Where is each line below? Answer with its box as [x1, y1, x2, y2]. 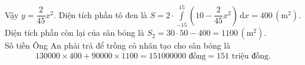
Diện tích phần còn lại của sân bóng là [5, 26, 145, 39]
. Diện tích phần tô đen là [54, 8, 148, 20]
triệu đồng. [231, 52, 271, 60]
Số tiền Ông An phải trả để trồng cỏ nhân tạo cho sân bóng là [5, 39, 231, 52]
